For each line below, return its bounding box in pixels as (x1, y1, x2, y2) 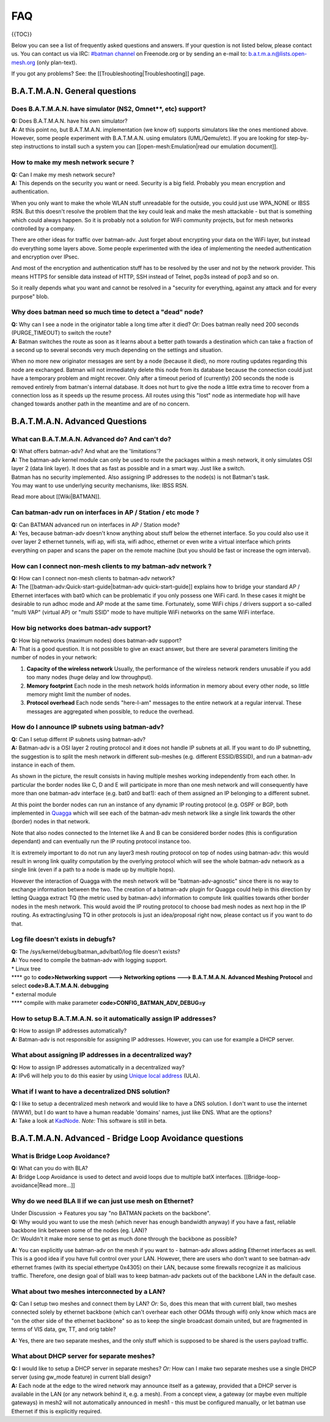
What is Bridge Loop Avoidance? (11, 1151, 110, 1160)
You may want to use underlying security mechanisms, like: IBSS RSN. (11, 482, 188, 489)
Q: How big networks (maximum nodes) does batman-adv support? (11, 636, 182, 644)
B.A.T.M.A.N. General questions (11, 86, 137, 96)
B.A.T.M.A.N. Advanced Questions (11, 416, 147, 427)
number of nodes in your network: (11, 654, 98, 661)
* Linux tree (11, 965, 41, 972)
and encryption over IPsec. (11, 253, 79, 261)
